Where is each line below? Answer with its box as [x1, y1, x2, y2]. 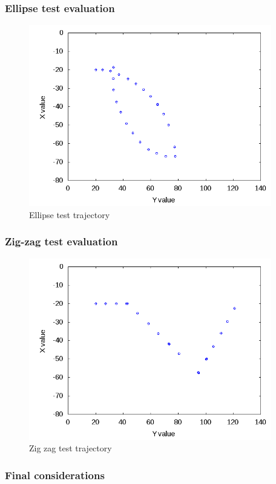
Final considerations [5, 467, 105, 482]
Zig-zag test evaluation [5, 234, 118, 249]
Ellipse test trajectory [29, 208, 110, 221]
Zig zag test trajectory [29, 442, 112, 454]
